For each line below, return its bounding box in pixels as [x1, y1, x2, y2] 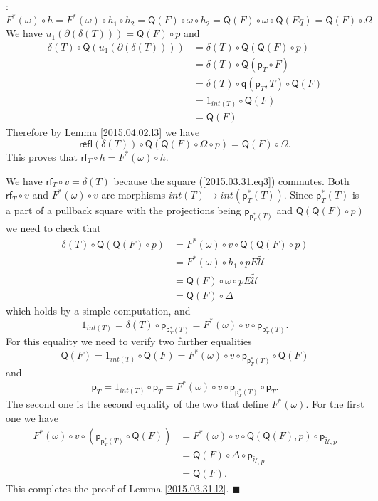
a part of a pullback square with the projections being [6, 203, 241, 218]
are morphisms [101, 187, 166, 202]
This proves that [6, 149, 78, 164]
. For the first [305, 396, 364, 411]
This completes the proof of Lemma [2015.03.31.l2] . [6, 481, 229, 496]
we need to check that [6, 220, 101, 235]
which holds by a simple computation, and [6, 302, 191, 317]
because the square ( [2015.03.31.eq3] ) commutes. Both [113, 173, 350, 188]
